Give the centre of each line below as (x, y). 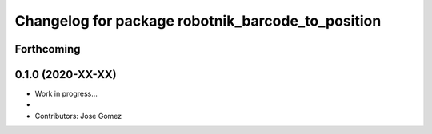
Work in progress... (66, 94)
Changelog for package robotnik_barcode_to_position (198, 21)
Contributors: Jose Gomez (78, 116)
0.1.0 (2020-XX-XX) (66, 75)
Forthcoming (48, 49)
